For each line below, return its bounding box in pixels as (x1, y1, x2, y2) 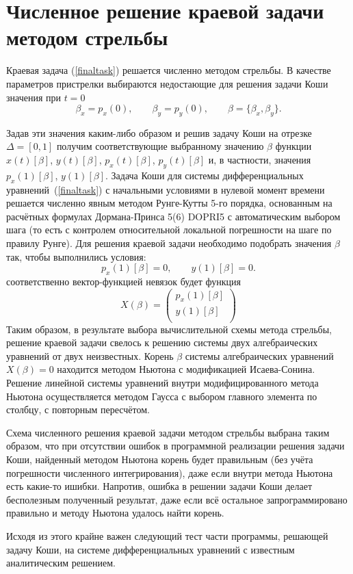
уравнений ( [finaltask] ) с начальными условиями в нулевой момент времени (6, 182, 325, 196)
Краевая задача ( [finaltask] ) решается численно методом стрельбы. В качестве (6, 63, 331, 77)
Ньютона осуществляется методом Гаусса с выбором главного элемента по (6, 389, 317, 403)
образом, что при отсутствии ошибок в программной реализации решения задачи (6, 439, 345, 453)
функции (275, 139, 312, 153)
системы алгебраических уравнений (185, 348, 334, 363)
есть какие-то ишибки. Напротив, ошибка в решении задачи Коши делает (6, 479, 313, 493)
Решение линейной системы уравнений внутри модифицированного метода (6, 375, 319, 389)
